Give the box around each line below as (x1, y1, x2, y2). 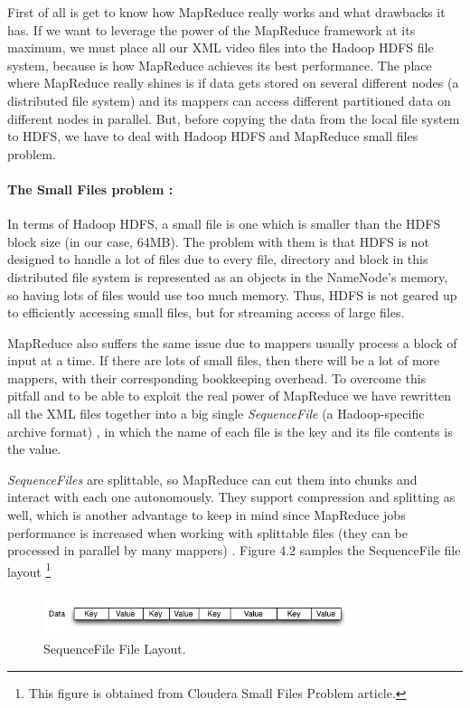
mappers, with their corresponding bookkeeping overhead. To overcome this (7, 368, 427, 387)
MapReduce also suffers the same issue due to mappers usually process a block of (7, 333, 457, 352)
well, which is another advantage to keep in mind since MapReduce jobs (7, 505, 406, 524)
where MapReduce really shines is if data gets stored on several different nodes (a (7, 73, 459, 92)
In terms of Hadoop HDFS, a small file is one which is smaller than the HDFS (7, 214, 441, 233)
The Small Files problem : (7, 179, 174, 198)
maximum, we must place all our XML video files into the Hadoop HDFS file (7, 38, 434, 57)
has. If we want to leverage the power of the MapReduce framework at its (7, 20, 416, 39)
